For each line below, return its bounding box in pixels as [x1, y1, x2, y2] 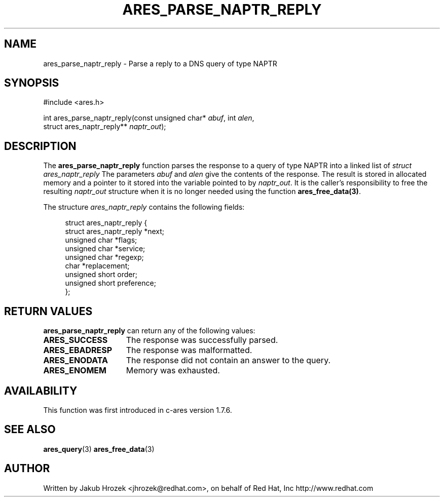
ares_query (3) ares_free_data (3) [43, 444, 155, 453]
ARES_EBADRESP [43, 345, 113, 356]
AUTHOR [4, 462, 50, 475]
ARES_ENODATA [43, 355, 108, 366]
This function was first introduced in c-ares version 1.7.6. [43, 405, 232, 414]
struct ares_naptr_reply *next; [65, 227, 165, 236]
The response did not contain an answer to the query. [126, 355, 331, 366]
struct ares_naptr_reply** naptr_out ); [43, 122, 166, 131]
